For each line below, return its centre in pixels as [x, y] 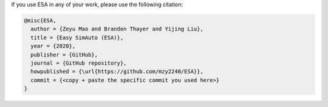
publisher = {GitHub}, [64, 54]
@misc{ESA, [40, 20]
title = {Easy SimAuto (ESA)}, [77, 37]
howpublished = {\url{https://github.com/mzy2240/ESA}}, [117, 72]
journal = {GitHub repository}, [79, 63]
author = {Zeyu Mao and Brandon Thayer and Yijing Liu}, [117, 29]
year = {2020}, [53, 46]
